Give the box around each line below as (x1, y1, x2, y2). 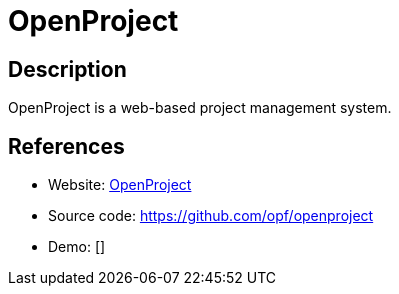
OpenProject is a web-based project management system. (8, 99, 392, 117)
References (8, 133, 125, 159)
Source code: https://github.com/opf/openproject (48, 207, 374, 225)
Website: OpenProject (48, 176, 192, 194)
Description (8, 56, 127, 82)
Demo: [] (48, 238, 106, 256)
